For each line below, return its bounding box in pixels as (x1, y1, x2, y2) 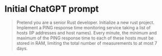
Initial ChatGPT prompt (4, 3, 99, 15)
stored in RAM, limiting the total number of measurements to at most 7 (16, 40, 158, 46)
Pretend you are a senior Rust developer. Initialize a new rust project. (16, 19, 155, 25)
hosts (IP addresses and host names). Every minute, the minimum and (16, 30, 157, 36)
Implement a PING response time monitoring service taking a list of (16, 24, 151, 30)
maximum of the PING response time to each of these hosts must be (16, 35, 154, 41)
